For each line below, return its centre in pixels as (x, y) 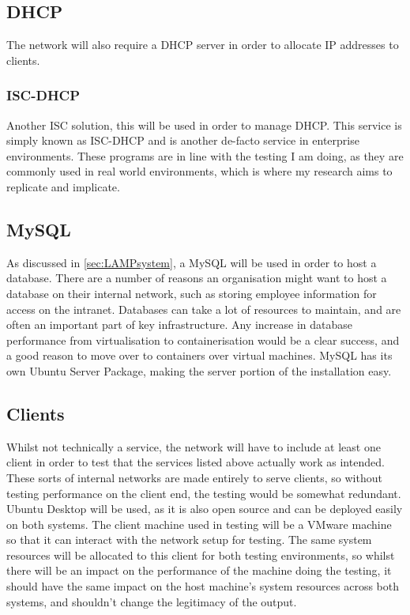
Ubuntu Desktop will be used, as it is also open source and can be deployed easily (205, 509)
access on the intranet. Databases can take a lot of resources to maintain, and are (204, 309)
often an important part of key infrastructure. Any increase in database (180, 324)
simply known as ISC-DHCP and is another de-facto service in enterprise (183, 140)
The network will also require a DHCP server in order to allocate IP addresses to (203, 45)
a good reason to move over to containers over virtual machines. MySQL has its (199, 355)
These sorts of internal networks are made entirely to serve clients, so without (194, 477)
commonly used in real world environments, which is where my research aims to (199, 171)
